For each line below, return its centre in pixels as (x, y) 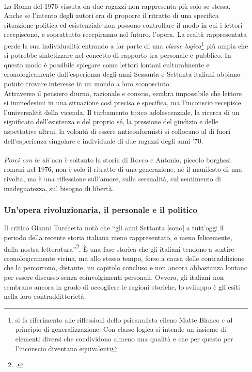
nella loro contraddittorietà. (45, 296)
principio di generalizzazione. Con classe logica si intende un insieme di (121, 329)
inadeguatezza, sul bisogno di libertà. (59, 188)
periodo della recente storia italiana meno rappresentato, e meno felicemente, (118, 237)
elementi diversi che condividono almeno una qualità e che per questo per (124, 338)
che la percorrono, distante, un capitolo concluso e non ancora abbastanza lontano (126, 267)
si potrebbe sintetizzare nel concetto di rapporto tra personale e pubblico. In (118, 55)
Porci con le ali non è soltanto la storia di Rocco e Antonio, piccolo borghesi (118, 159)
